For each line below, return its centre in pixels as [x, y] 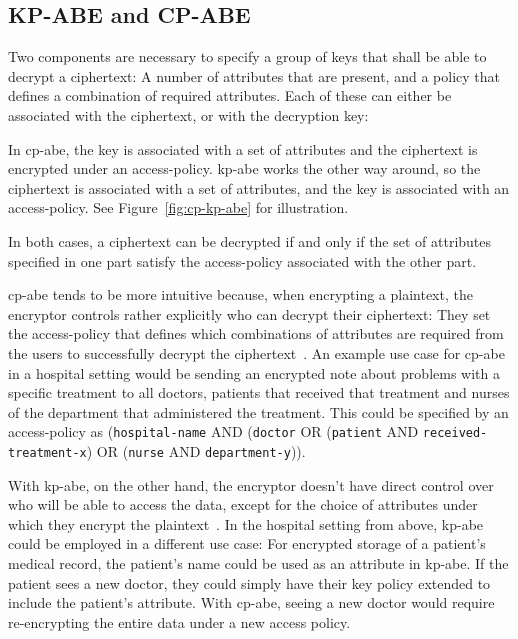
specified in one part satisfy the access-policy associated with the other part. [242, 260]
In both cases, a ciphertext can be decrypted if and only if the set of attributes [250, 240]
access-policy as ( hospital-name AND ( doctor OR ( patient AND [213, 431]
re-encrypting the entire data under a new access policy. [179, 621]
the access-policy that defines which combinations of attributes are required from [256, 333]
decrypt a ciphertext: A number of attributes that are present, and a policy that [254, 75]
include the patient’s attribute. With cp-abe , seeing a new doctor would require [251, 602]
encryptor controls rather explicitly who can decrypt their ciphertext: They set [249, 313]
